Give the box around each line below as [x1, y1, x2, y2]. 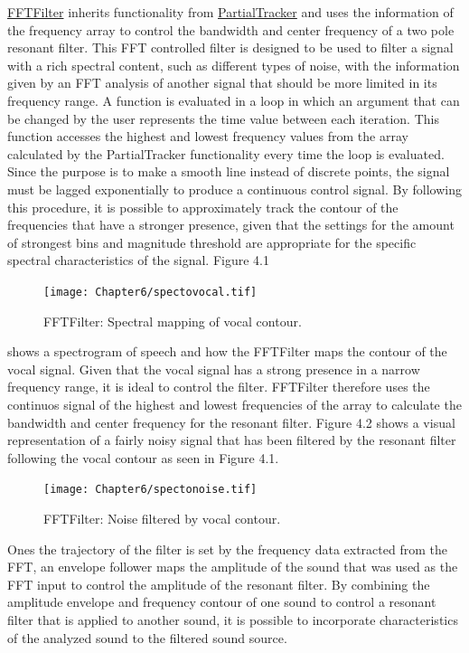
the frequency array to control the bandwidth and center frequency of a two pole [7, 20, 455, 39]
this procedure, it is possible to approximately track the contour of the [7, 197, 399, 216]
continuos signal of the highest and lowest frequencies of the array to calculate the [7, 394, 462, 413]
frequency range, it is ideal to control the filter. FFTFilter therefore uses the [7, 377, 430, 396]
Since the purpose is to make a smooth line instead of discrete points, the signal [7, 162, 450, 181]
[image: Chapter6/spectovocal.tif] [43, 285, 258, 298]
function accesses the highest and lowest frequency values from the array [7, 127, 408, 146]
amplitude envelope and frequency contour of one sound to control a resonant [7, 592, 436, 611]
